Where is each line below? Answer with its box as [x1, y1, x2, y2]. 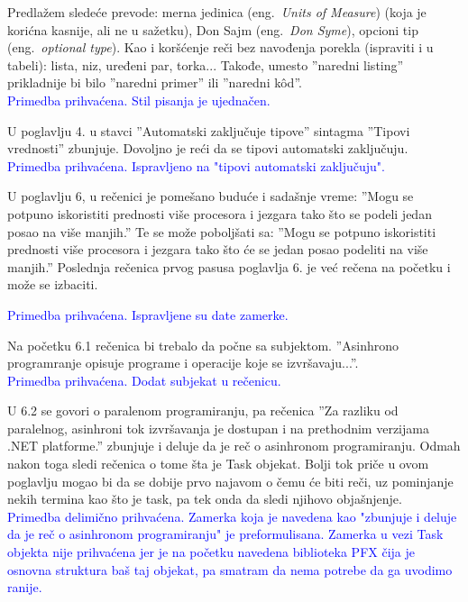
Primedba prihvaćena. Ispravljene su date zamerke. [7, 305, 289, 324]
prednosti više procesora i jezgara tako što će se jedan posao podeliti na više [7, 240, 428, 259]
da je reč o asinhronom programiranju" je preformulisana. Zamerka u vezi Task [7, 524, 444, 543]
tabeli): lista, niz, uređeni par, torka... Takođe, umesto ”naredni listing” [7, 55, 404, 74]
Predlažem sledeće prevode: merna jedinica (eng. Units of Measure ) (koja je [7, 3, 427, 21]
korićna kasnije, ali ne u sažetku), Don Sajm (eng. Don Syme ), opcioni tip [7, 20, 418, 39]
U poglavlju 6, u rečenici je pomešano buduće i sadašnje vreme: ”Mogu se [7, 187, 414, 205]
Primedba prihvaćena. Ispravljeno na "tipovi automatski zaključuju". [7, 156, 385, 175]
